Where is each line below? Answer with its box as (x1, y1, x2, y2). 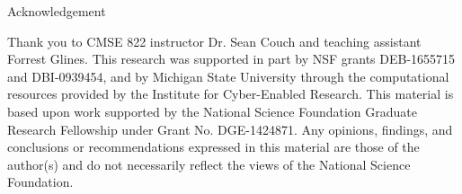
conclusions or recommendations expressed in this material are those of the (7, 137, 420, 156)
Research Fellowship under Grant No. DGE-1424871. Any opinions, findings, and (7, 119, 453, 138)
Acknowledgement (7, 2, 106, 20)
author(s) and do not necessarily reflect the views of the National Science (7, 154, 411, 173)
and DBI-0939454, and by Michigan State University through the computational (7, 66, 449, 85)
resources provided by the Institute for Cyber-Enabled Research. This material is (7, 84, 454, 103)
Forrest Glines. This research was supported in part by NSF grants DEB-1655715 (7, 49, 456, 68)
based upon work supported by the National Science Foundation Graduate (7, 101, 418, 120)
